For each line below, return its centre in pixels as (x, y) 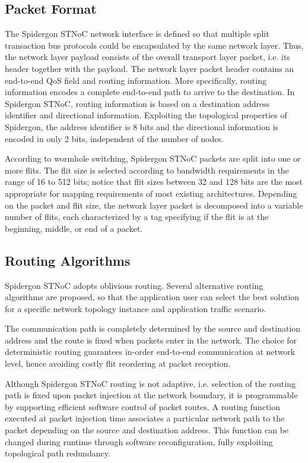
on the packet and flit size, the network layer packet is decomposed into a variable (154, 205)
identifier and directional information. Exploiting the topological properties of (146, 115)
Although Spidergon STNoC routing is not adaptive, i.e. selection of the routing (150, 383)
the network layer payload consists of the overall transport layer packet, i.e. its (147, 57)
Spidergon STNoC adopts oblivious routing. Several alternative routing (134, 285)
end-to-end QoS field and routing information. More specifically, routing (136, 80)
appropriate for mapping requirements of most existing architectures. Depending (151, 193)
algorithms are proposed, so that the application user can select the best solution (152, 297)
